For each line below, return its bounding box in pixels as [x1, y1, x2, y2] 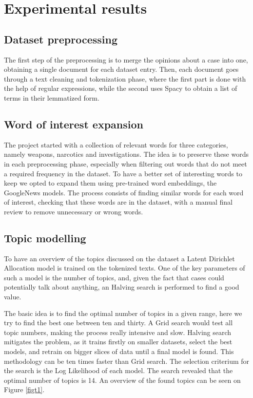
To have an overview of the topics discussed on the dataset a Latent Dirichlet [4, 253, 235, 263]
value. [4, 292, 21, 302]
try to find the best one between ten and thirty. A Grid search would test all [4, 317, 233, 328]
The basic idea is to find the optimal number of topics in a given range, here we [4, 308, 242, 318]
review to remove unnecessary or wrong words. [4, 206, 143, 216]
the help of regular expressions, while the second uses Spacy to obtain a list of [4, 83, 237, 93]
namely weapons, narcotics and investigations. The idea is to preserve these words [4, 149, 249, 159]
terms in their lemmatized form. [4, 92, 99, 103]
